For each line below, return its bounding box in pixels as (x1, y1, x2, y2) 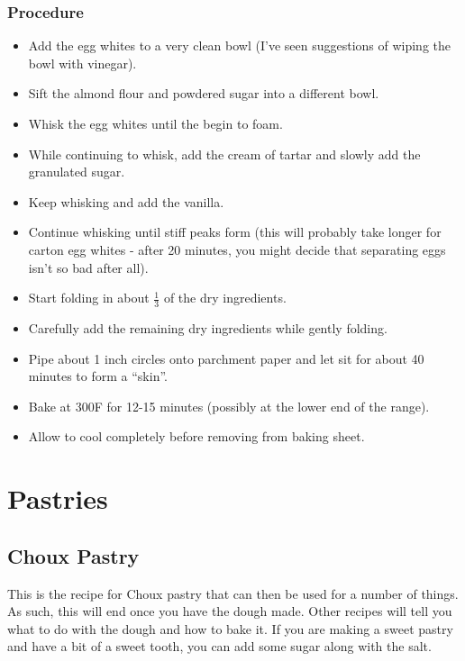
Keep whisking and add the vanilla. (28, 192, 224, 211)
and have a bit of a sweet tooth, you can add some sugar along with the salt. (7, 637, 432, 656)
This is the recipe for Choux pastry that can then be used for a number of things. (7, 584, 459, 602)
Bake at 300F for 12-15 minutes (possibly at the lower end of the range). (28, 396, 430, 415)
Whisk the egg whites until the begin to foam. (28, 114, 283, 132)
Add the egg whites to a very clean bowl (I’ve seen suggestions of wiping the (28, 36, 451, 55)
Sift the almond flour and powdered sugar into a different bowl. (28, 84, 379, 103)
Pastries (7, 480, 108, 517)
